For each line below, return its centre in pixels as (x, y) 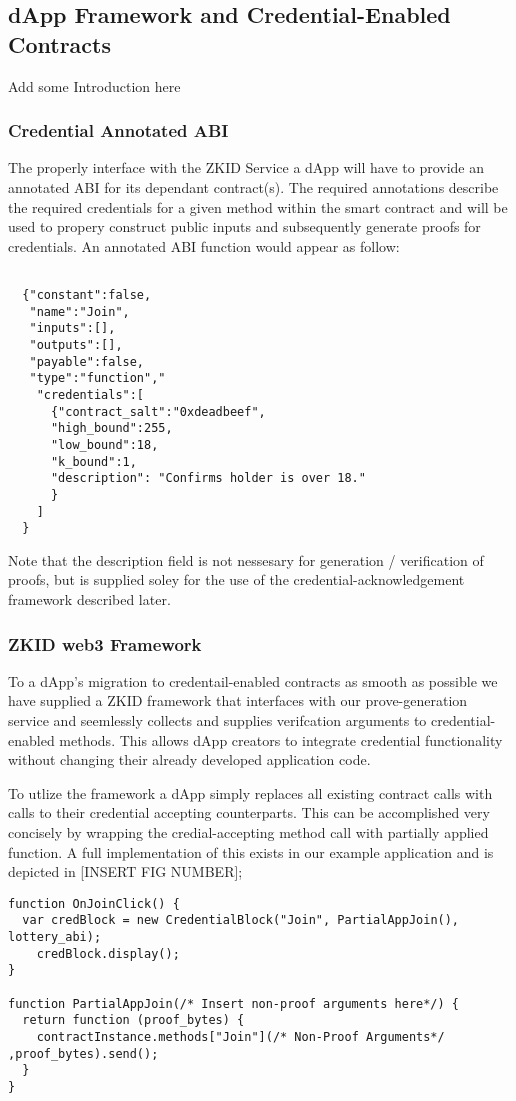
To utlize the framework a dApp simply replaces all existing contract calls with (250, 792)
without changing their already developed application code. (189, 759)
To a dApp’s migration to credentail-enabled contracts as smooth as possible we (253, 680)
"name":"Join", (79, 311)
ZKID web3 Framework (105, 643)
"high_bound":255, (111, 428)
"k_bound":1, (93, 461)
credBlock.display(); (108, 953)
